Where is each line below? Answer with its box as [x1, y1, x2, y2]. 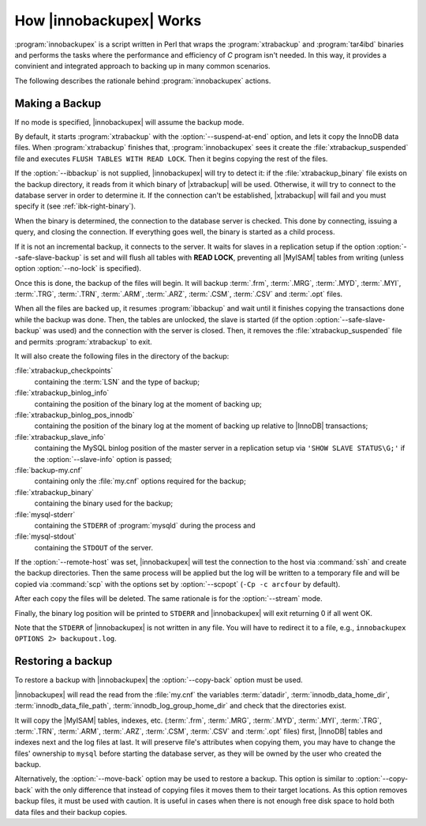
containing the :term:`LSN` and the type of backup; [34, 377, 200, 386]
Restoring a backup [14, 655, 113, 668]
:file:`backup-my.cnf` [14, 465, 83, 475]
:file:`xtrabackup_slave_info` [14, 432, 106, 441]
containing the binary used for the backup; [34, 498, 174, 509]
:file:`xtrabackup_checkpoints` [14, 366, 114, 375]
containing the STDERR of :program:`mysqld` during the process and [34, 520, 256, 530]
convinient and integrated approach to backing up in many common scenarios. [14, 62, 271, 71]
